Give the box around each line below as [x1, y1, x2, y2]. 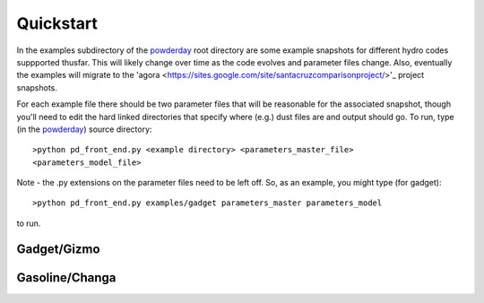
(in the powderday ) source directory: [16, 124, 152, 134]
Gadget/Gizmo [16, 241, 100, 256]
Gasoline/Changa [16, 270, 117, 285]
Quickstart [16, 13, 99, 33]
